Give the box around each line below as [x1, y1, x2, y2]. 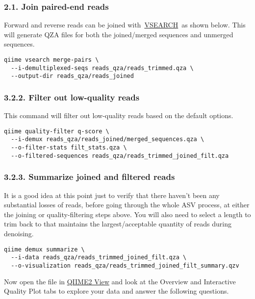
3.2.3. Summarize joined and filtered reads [4, 171, 175, 183]
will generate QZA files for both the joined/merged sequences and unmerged [4, 29, 233, 39]
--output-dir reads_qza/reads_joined [11, 73, 134, 80]
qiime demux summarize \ [4, 246, 85, 253]
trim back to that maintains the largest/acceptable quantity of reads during [4, 219, 231, 229]
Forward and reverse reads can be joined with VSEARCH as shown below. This [4, 20, 246, 30]
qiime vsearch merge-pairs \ [4, 56, 99, 63]
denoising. [4, 228, 34, 238]
